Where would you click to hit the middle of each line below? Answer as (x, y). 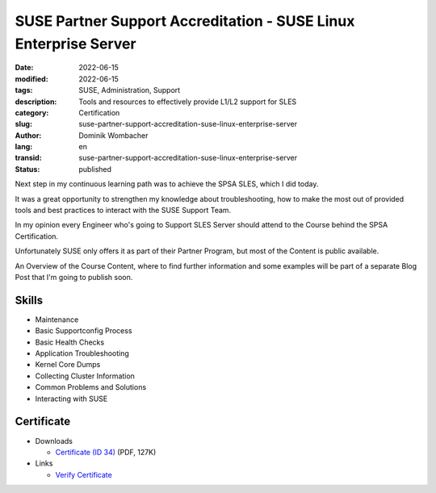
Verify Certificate (84, 474)
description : (36, 102)
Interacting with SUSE (71, 399)
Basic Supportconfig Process (84, 331)
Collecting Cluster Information (85, 376)
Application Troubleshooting (82, 353)
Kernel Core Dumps (68, 365)
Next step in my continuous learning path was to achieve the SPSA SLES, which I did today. (167, 184)
